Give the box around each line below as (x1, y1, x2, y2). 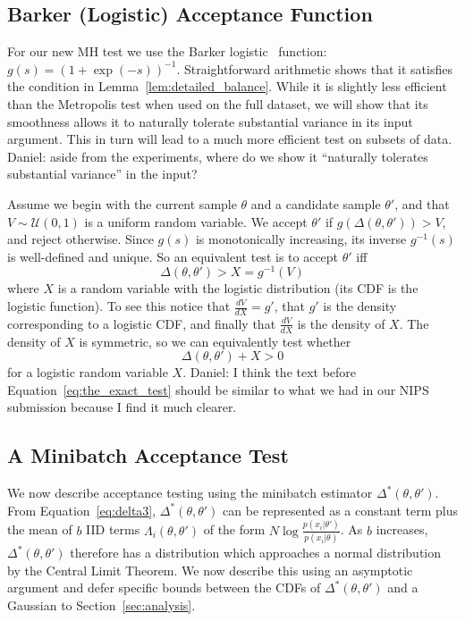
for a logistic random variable (7, 363, 168, 382)
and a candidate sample (250, 194, 381, 213)
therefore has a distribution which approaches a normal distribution (70, 543, 442, 562)
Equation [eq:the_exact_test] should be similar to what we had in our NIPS (7, 380, 429, 399)
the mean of (7, 520, 72, 539)
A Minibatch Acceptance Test (7, 441, 289, 469)
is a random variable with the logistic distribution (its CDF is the (57, 279, 418, 298)
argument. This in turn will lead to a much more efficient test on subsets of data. (7, 130, 452, 148)
